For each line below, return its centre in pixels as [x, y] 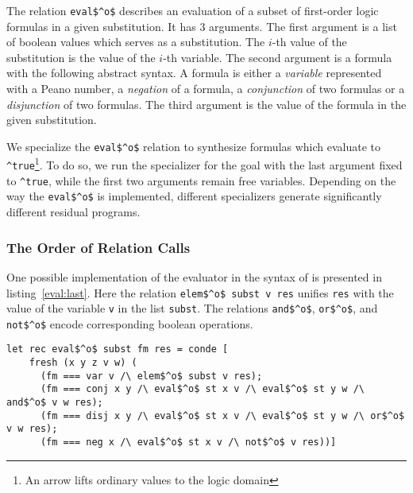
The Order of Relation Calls [98, 247]
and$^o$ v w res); [55, 403]
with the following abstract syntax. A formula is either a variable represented [194, 73]
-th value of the [309, 42]
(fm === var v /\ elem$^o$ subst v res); [151, 376]
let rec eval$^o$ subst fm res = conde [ [118, 349]
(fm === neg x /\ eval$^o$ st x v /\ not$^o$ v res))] [188, 443]
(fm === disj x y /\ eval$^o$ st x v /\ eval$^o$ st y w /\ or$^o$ [222, 415]
